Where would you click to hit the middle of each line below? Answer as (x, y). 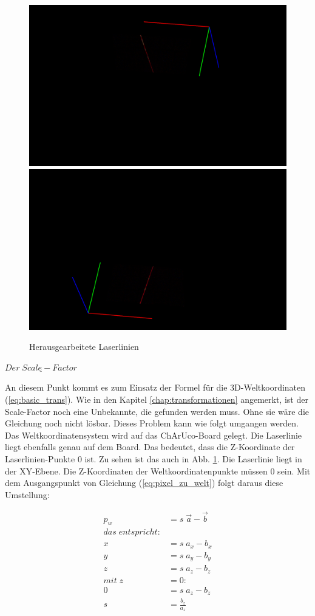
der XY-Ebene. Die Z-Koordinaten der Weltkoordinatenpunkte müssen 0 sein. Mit (158, 471)
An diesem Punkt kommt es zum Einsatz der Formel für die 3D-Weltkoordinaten (155, 387)
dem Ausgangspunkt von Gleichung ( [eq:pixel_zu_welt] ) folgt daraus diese (144, 483)
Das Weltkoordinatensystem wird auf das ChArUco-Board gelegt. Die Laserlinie (154, 435)
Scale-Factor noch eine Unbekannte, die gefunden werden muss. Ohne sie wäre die (157, 411)
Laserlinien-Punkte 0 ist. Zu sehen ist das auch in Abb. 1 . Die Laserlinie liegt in (154, 458)
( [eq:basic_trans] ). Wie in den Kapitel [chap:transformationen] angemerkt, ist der (157, 399)
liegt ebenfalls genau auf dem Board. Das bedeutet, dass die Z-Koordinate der (150, 447)
